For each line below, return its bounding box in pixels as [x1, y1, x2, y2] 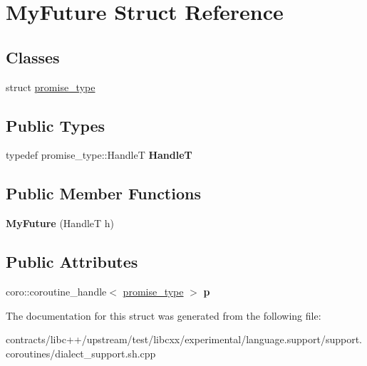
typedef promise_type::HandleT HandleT [6, 147, 192, 162]
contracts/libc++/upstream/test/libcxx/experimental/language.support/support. [6, 332, 362, 347]
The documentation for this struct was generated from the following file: [6, 308, 321, 323]
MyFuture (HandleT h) [6, 216, 115, 231]
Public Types [6, 114, 105, 136]
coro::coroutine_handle [6, 283, 107, 298]
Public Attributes [6, 251, 138, 273]
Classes [6, 46, 60, 68]
